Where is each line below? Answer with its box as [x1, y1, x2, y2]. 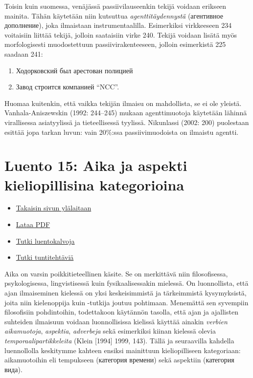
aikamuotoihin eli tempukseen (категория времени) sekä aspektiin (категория [4, 355, 234, 365]
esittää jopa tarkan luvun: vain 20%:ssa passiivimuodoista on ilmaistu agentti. [4, 126, 239, 137]
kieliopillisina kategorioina [4, 174, 184, 194]
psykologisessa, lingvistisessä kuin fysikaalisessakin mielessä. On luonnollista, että [4, 278, 249, 288]
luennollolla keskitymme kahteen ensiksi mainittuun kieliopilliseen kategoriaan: [4, 345, 241, 355]
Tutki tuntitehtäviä [16, 252, 74, 262]
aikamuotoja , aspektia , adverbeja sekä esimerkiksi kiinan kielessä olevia [4, 326, 216, 336]
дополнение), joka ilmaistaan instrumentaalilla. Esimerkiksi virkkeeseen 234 [4, 20, 232, 30]
